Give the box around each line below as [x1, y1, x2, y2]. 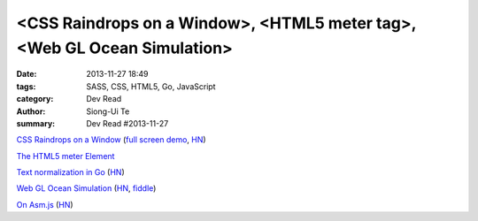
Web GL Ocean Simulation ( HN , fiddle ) [16, 183, 157, 194]
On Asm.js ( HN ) [16, 199, 74, 210]
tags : [16, 80, 36, 92]
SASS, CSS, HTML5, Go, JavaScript [86, 80, 216, 92]
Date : [16, 69, 37, 80]
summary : [16, 118, 56, 128]
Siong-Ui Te [86, 106, 130, 117]
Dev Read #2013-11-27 [86, 118, 169, 128]
